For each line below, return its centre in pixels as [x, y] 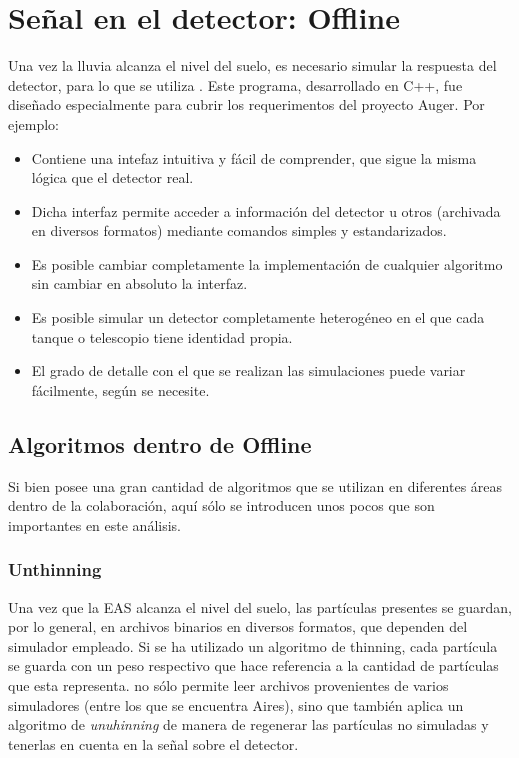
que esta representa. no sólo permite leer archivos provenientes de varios [228, 685]
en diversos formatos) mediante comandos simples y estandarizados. [239, 230]
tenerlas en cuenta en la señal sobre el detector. [153, 743]
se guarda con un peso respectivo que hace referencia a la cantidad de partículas [253, 665]
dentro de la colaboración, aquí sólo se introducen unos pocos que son [221, 505]
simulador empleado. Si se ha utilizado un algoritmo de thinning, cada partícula [253, 645]
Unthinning [55, 569]
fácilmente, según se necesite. [120, 389]
